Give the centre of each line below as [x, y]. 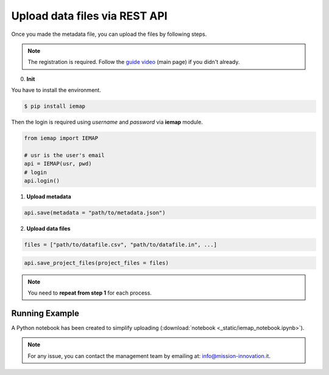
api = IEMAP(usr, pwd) [58, 164]
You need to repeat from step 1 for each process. [90, 293]
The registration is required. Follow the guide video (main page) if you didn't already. [134, 62]
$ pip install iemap [55, 106]
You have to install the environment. [56, 90]
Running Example [45, 313]
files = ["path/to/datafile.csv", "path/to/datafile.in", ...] [121, 244]
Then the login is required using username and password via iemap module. [107, 122]
